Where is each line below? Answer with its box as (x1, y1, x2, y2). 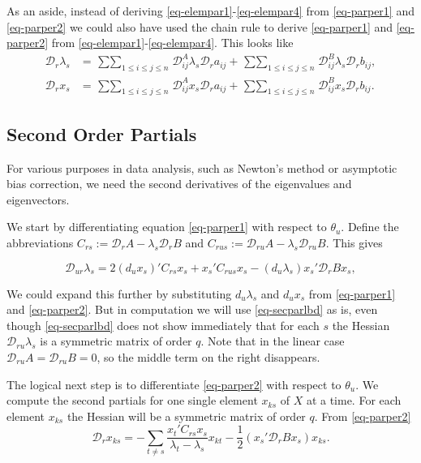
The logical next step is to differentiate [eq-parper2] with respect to (6, 375, 342, 392)
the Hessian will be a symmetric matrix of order (67, 407, 306, 424)
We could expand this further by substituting (6, 285, 232, 302)
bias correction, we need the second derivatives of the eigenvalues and (6, 175, 352, 192)
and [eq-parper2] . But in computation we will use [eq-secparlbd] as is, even (6, 301, 378, 318)
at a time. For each (306, 392, 402, 409)
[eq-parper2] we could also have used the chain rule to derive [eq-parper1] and (6, 18, 393, 35)
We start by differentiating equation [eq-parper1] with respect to (6, 218, 327, 235)
